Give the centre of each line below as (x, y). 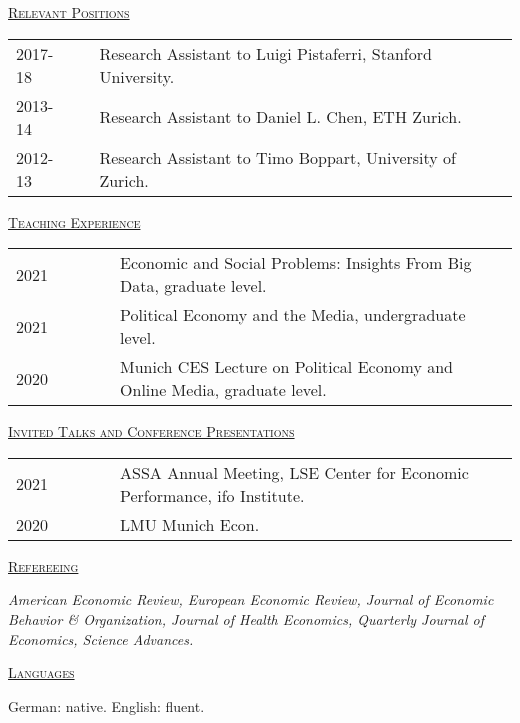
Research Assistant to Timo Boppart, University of (277, 157)
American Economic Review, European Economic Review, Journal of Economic (251, 599)
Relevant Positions (69, 12)
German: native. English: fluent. (106, 705)
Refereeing (43, 565)
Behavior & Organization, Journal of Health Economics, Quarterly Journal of (246, 618)
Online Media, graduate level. (223, 390)
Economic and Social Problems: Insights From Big (296, 263)
